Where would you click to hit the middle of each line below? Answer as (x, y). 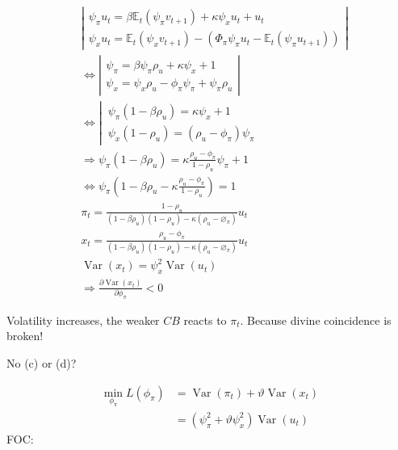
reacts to (205, 320)
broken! (25, 336)
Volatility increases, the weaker (83, 320)
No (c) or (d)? (42, 363)
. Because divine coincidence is (316, 320)
